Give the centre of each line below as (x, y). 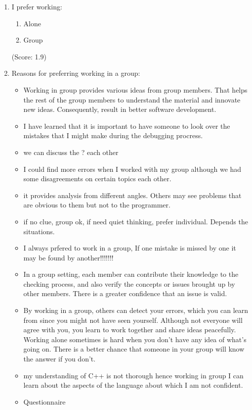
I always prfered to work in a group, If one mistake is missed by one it (130, 248)
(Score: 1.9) (29, 56)
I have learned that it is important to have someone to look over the (127, 126)
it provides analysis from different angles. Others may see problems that (132, 195)
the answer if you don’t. (60, 359)
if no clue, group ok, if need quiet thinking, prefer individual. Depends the (136, 221)
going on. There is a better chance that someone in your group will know (134, 349)
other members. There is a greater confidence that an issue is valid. (125, 293)
